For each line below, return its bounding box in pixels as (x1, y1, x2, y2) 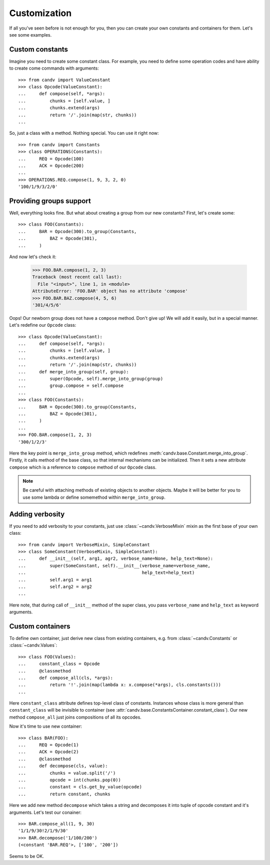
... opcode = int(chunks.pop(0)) (18, 777, 121, 783)
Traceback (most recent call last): (32, 274, 122, 280)
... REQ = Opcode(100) (18, 156, 84, 161)
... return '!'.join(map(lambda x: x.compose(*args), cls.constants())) (18, 682, 221, 688)
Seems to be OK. (9, 853, 44, 859)
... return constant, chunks (18, 791, 111, 797)
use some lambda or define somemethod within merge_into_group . (22, 494, 166, 500)
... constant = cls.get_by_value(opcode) (18, 784, 142, 790)
